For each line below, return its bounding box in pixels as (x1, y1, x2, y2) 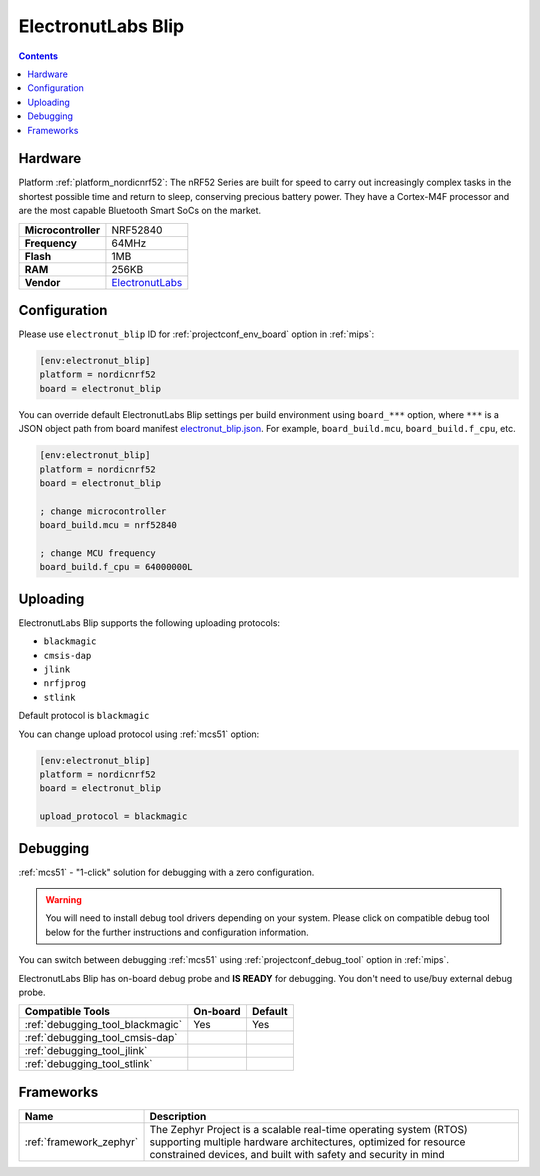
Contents (18, 50, 59, 62)
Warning (45, 894, 82, 906)
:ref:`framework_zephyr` (24, 1135, 139, 1149)
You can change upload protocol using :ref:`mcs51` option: (18, 728, 260, 740)
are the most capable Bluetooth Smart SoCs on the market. (18, 205, 262, 217)
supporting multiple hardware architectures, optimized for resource (149, 1135, 466, 1149)
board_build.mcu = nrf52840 (39, 520, 177, 531)
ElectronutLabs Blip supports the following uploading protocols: (18, 616, 280, 629)
